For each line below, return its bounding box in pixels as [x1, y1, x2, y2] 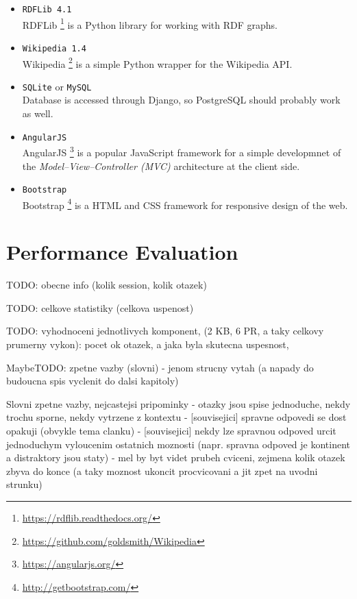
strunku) [6, 477, 42, 491]
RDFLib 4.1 [22, 5, 72, 14]
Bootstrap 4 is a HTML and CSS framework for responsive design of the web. [22, 195, 348, 212]
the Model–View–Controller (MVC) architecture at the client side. [22, 158, 300, 173]
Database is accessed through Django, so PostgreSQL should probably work [22, 93, 341, 107]
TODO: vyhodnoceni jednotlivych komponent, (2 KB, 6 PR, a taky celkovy [6, 323, 324, 338]
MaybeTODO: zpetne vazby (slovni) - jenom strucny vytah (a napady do [6, 360, 314, 374]
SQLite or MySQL [22, 79, 92, 93]
